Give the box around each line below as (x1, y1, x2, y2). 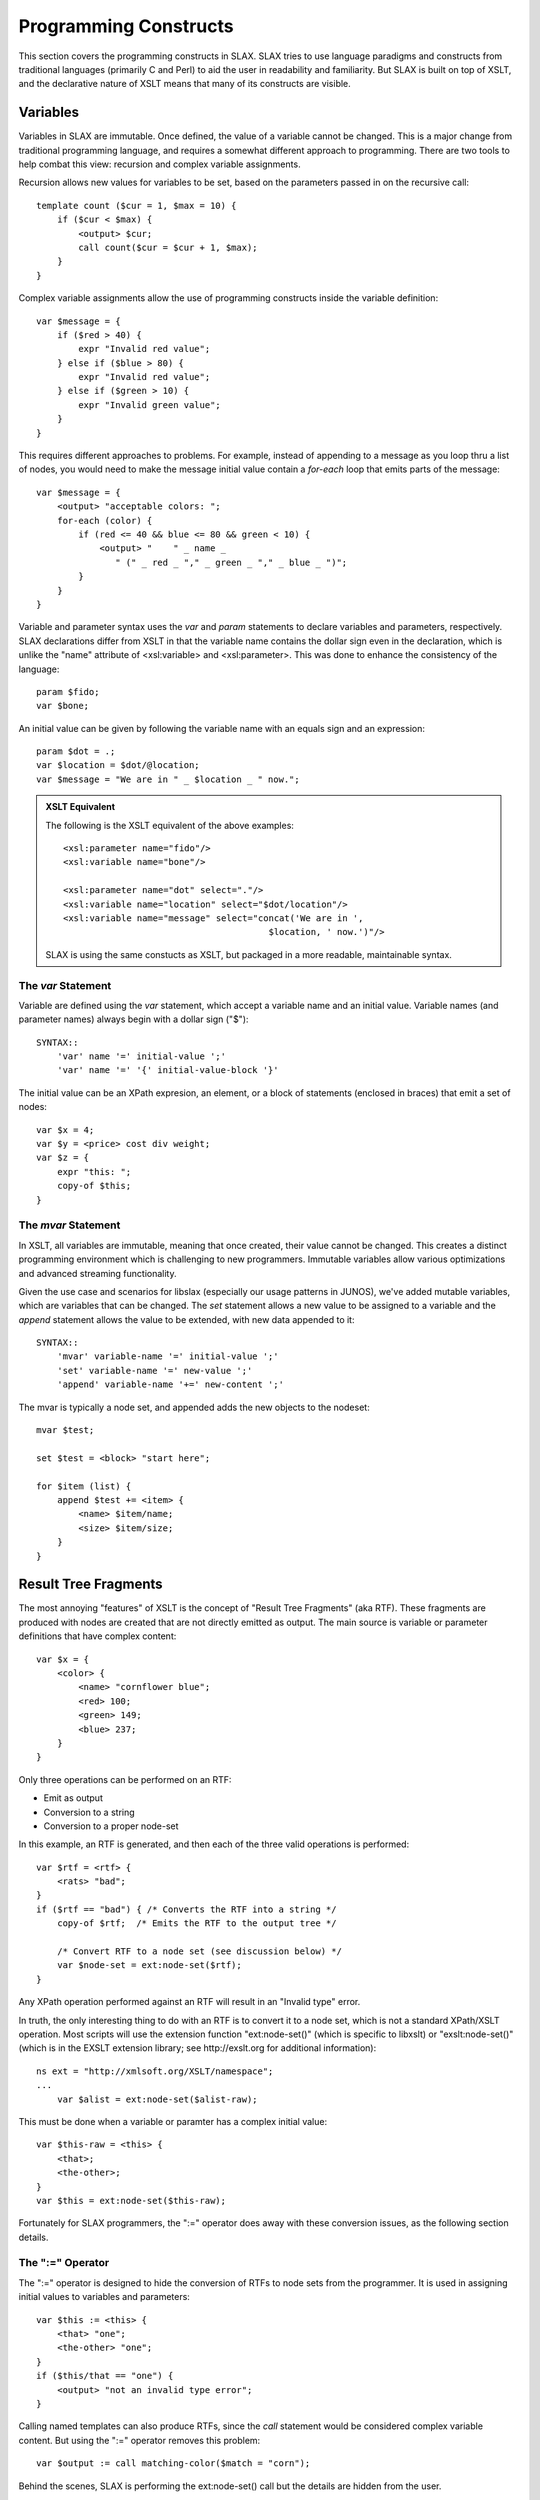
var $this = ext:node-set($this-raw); (36, 2195, 227, 2206)
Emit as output (43, 1792, 104, 1804)
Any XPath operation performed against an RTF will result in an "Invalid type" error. (18, 1996, 361, 2008)
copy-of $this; (56, 1180, 132, 1192)
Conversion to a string (43, 1806, 135, 1818)
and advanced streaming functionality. (18, 1267, 177, 1279)
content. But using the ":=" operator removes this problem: (18, 2434, 261, 2446)
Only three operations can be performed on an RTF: (18, 1773, 232, 1785)
